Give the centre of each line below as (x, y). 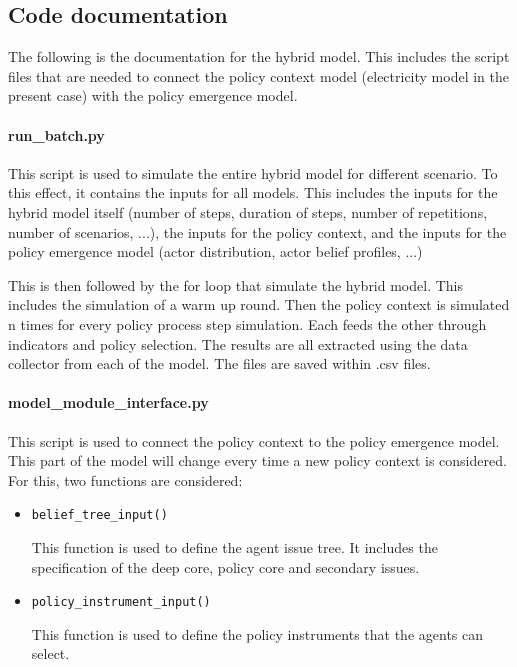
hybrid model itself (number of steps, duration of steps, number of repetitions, (248, 211)
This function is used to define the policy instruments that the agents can (257, 633)
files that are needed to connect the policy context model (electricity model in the (259, 75)
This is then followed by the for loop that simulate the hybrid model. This (236, 284)
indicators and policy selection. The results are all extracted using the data (238, 343)
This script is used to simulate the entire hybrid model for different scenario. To (253, 172)
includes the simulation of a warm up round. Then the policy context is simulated (259, 304)
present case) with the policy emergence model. (153, 95)
